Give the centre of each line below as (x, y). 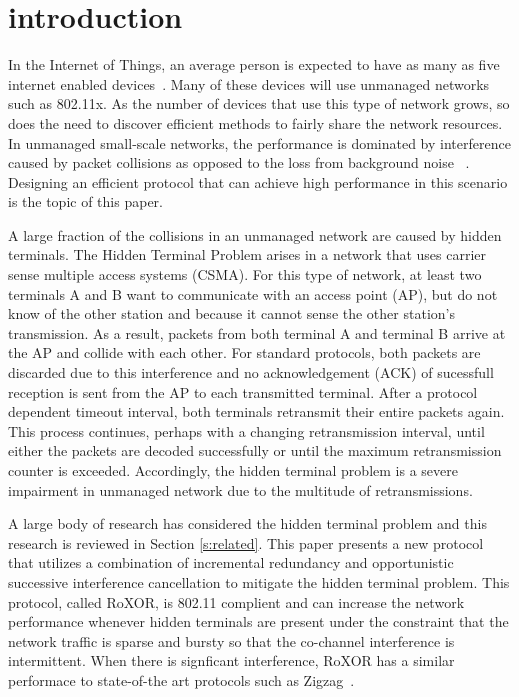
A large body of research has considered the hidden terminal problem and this (247, 523)
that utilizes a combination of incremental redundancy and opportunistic (231, 562)
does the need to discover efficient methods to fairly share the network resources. (255, 122)
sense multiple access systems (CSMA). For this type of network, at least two (245, 274)
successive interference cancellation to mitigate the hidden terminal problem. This (259, 581)
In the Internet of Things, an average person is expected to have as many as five (254, 64)
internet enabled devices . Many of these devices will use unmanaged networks (249, 83)
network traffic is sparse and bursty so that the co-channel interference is (231, 640)
